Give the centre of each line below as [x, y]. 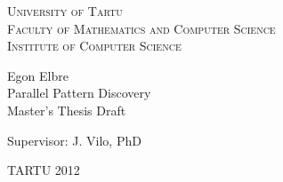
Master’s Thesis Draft [67, 110]
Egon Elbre [38, 75]
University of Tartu [65, 11]
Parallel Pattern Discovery [79, 93]
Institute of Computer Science [94, 46]
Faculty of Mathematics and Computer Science [141, 28]
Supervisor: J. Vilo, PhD [74, 140]
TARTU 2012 [44, 170]
